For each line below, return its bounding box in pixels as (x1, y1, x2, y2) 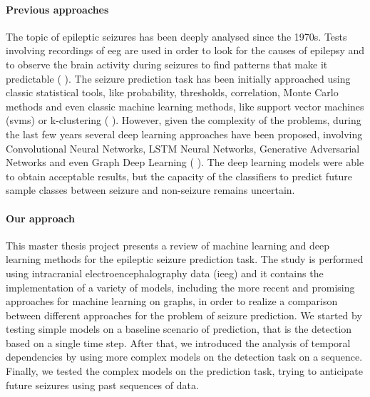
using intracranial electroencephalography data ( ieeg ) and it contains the (6, 265, 324, 280)
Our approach (6, 210, 75, 225)
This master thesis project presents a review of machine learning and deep (6, 237, 330, 252)
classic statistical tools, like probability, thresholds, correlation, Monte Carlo (6, 85, 339, 100)
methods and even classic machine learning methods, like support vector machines (6, 98, 364, 113)
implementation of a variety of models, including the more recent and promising (6, 279, 355, 294)
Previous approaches (6, 1, 109, 16)
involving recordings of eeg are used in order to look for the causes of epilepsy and (6, 43, 365, 58)
